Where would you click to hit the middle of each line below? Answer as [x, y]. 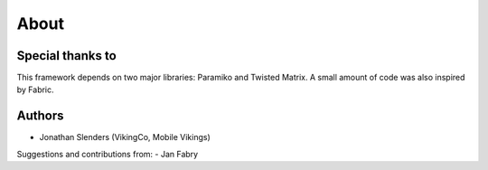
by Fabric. [35, 90]
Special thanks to [66, 56]
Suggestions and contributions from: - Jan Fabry [108, 154]
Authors [40, 116]
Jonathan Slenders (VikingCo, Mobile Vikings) [125, 137]
